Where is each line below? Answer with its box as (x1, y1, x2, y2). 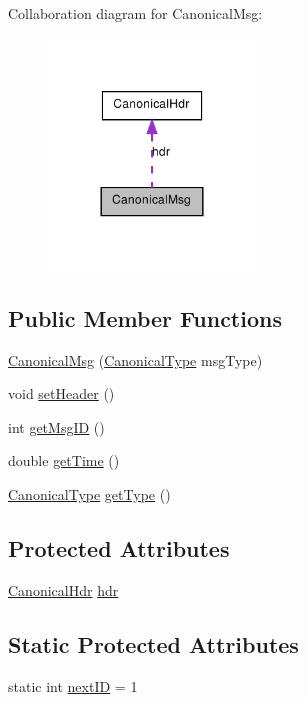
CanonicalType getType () (8, 484, 171, 505)
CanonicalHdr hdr (8, 579, 119, 600)
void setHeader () (8, 383, 115, 404)
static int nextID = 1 (8, 675, 138, 696)
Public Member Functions (8, 302, 282, 333)
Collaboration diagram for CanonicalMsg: (8, 3, 263, 23)
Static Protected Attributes (8, 628, 299, 659)
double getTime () (8, 450, 120, 471)
